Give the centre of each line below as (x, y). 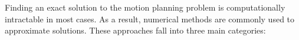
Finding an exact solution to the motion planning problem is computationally (145, 7)
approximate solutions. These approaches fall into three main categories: (135, 30)
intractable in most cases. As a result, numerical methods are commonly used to (150, 19)
